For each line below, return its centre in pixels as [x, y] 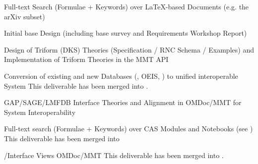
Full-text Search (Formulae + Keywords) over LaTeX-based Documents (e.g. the [127, 6]
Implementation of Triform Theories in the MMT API [86, 59]
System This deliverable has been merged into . [76, 85]
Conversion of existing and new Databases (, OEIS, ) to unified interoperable [121, 76]
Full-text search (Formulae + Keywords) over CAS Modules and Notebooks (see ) [129, 129]
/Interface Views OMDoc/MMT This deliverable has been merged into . [114, 155]
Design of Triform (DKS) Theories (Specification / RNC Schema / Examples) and [129, 49]
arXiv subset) [25, 16]
